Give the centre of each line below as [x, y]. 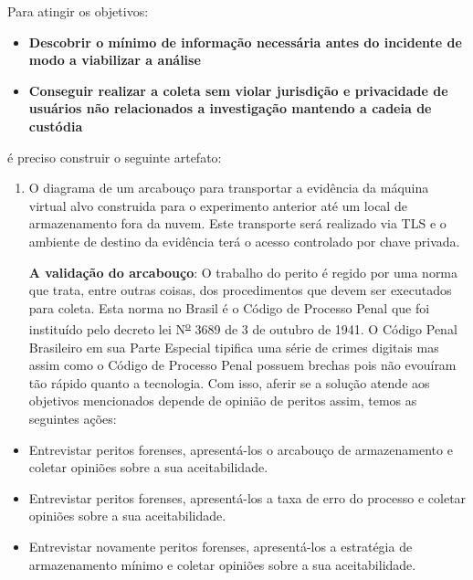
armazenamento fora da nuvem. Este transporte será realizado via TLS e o [237, 223]
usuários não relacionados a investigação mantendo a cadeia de [230, 108]
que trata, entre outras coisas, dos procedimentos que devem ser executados [240, 290]
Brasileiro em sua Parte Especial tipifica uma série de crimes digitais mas [234, 347]
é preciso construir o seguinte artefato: [115, 157]
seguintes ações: [73, 418]
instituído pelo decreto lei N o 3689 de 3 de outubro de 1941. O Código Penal [243, 327]
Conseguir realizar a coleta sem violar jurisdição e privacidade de [238, 90]
